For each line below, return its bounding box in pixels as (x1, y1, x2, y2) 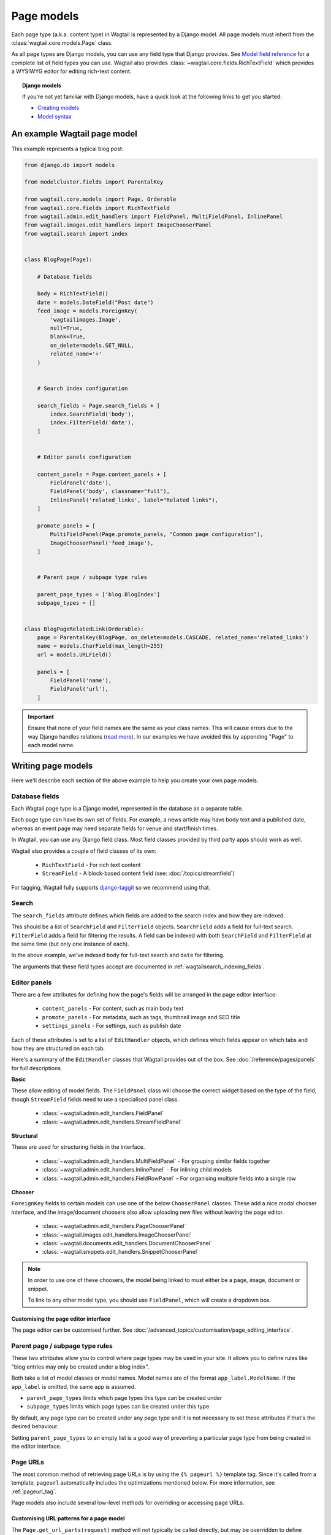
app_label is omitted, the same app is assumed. (11, 1383, 136, 1390)
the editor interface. (11, 1442, 61, 1450)
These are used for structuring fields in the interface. (11, 1143, 145, 1151)
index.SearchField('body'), (50, 410, 135, 418)
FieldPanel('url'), (50, 685, 108, 693)
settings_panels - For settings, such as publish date (42, 1022, 181, 1030)
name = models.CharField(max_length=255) (37, 642, 164, 650)
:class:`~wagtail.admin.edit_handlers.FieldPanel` (42, 1109, 164, 1117)
